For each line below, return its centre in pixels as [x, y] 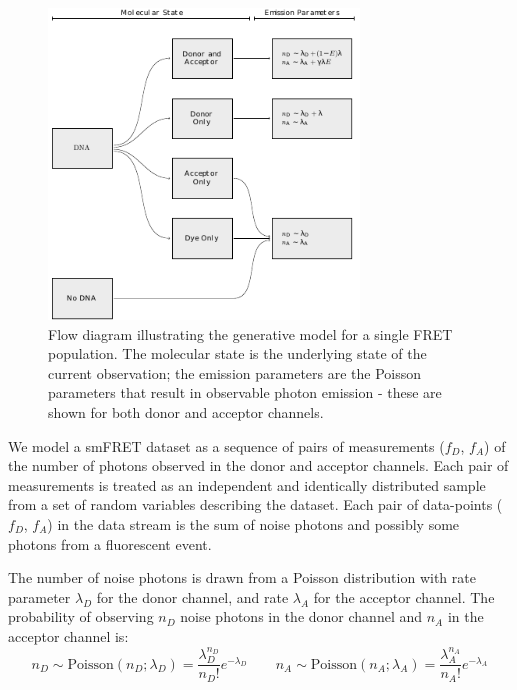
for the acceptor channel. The [404, 596]
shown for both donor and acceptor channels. [186, 411]
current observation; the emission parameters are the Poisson [235, 372]
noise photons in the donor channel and [301, 616]
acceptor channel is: [68, 635]
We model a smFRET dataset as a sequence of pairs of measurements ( [226, 445]
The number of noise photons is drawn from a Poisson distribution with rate [242, 577]
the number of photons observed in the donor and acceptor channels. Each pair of [258, 465]
